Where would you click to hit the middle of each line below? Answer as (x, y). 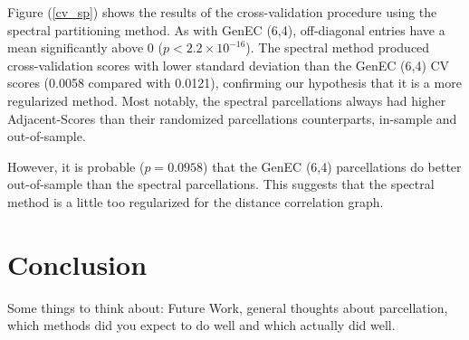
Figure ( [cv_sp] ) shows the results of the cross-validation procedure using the (222, 12)
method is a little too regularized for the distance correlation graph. (196, 201)
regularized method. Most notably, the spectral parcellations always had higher (227, 100)
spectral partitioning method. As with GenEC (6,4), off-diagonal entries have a (226, 29)
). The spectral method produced (338, 47)
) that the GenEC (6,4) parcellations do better (332, 166)
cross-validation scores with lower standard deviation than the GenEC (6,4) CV (229, 65)
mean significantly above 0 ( (85, 47)
